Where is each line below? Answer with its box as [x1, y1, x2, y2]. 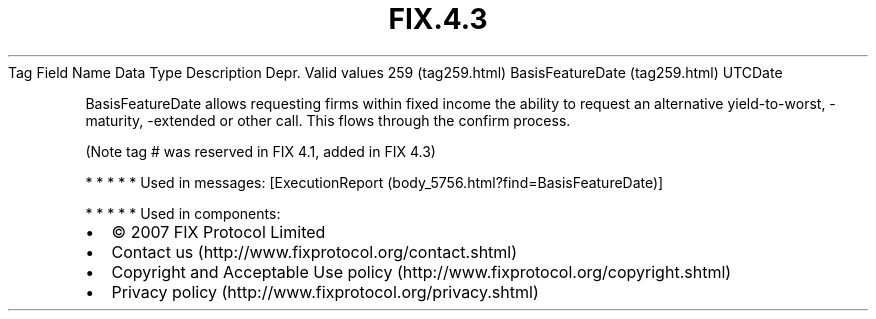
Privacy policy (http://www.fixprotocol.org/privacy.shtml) [111, 281, 539, 302]
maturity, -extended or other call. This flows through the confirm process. [85, 111, 571, 129]
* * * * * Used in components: [85, 204, 281, 222]
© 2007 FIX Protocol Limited [111, 221, 326, 242]
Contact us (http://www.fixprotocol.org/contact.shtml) [111, 241, 518, 262]
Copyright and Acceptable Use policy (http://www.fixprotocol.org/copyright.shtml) [111, 261, 732, 282]
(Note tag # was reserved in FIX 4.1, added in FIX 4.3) [85, 142, 436, 160]
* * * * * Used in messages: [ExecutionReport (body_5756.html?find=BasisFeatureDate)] [85, 173, 664, 191]
